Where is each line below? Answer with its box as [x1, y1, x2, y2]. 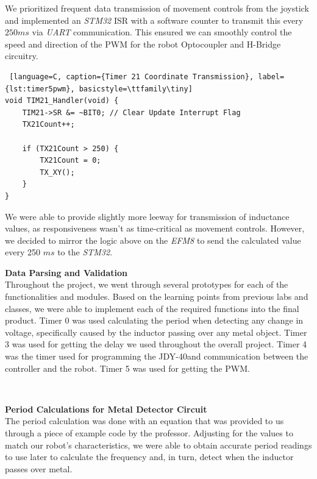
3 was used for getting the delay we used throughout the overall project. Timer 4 [5, 338, 307, 350]
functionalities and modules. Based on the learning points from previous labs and [5, 290, 308, 303]
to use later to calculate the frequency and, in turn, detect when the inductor [5, 450, 294, 463]
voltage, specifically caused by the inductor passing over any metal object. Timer [5, 325, 307, 338]
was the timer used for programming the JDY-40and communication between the [5, 350, 308, 363]
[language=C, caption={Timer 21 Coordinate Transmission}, [9, 72, 254, 81]
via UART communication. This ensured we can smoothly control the [32, 26, 292, 38]
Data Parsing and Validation [5, 266, 127, 279]
